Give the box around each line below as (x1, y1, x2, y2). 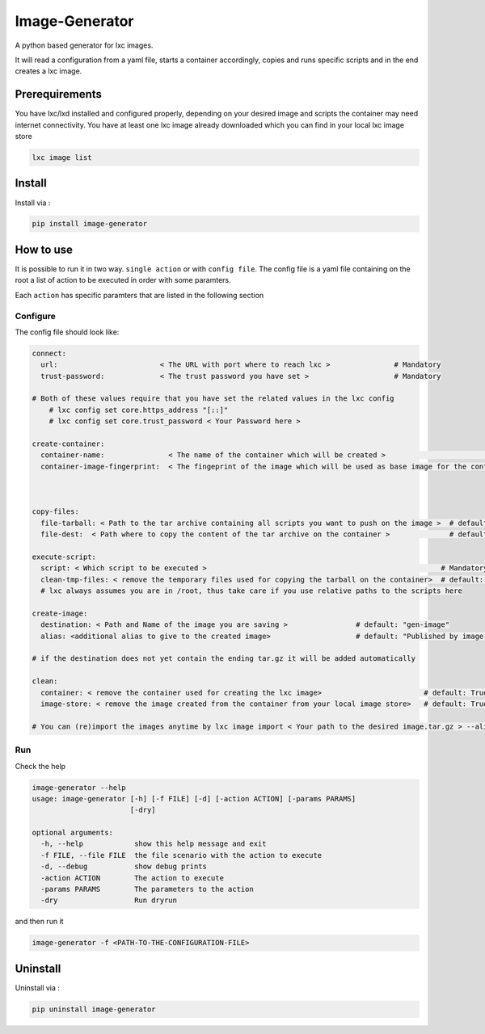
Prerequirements (15, 87, 103, 101)
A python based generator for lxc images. (15, 40, 154, 50)
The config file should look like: (15, 327, 120, 337)
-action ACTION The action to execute (40, 873, 224, 882)
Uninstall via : (15, 982, 61, 993)
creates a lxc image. (15, 66, 82, 76)
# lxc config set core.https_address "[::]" (48, 405, 229, 414)
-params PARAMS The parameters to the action (40, 885, 254, 894)
